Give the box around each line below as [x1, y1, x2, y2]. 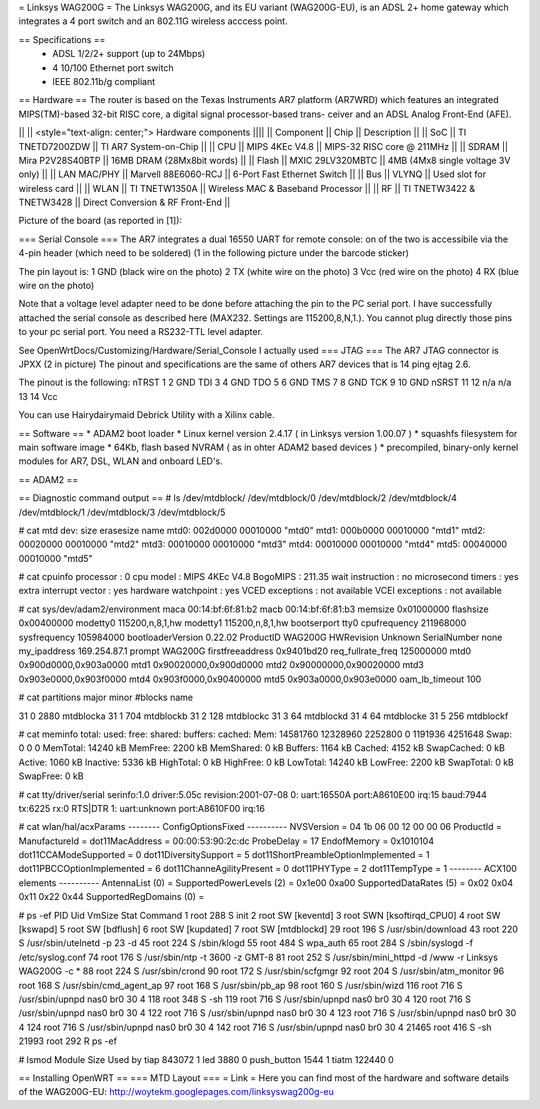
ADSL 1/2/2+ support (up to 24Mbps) [52, 48, 206, 60]
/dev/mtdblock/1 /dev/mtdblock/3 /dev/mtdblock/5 [18, 506, 226, 518]
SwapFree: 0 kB [18, 770, 84, 782]
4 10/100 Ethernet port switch [52, 61, 174, 74]
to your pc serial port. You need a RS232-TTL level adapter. [18, 326, 264, 338]
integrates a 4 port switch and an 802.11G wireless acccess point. [18, 15, 289, 27]
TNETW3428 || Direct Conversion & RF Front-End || [18, 196, 231, 209]
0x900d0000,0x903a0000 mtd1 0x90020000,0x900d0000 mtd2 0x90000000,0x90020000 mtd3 [18, 659, 424, 671]
